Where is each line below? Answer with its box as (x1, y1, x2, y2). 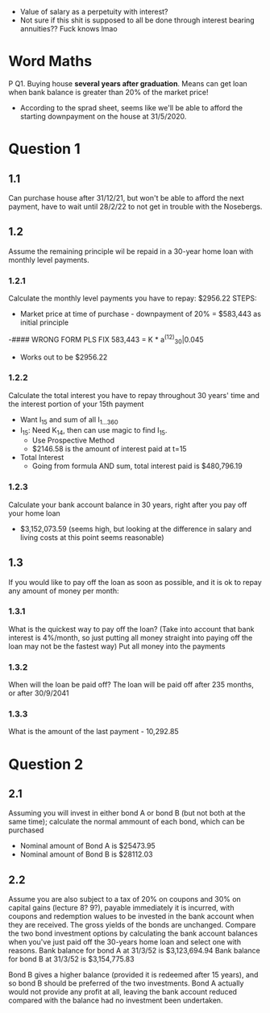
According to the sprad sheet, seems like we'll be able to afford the (19, 102, 243, 112)
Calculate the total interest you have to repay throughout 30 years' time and (8, 390, 260, 400)
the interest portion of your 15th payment (8, 399, 144, 409)
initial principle (19, 318, 69, 327)
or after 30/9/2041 (8, 688, 70, 698)
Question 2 (8, 755, 84, 773)
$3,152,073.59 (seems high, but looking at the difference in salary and (19, 524, 252, 533)
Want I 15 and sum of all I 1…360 (19, 414, 118, 426)
